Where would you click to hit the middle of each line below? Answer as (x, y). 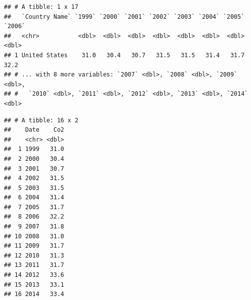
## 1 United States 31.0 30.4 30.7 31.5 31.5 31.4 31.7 (124, 55)
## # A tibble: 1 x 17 (41, 7)
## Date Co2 (34, 130)
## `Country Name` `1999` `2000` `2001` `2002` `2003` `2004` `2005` (124, 17)
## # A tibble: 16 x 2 (41, 120)
